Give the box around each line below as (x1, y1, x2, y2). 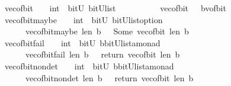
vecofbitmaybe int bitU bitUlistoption (4, 13, 163, 26)
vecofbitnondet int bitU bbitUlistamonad (4, 59, 174, 72)
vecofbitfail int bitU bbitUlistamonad (4, 36, 161, 49)
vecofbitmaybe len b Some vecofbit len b (25, 25, 189, 37)
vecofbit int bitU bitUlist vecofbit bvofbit (4, 2, 226, 14)
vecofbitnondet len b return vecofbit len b (25, 71, 194, 84)
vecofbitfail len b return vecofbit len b (25, 48, 180, 60)
